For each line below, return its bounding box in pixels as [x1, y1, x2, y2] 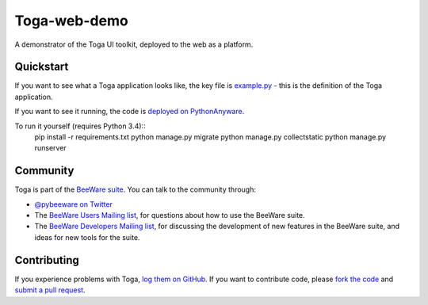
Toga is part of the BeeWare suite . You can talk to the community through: [14, 185, 257, 194]
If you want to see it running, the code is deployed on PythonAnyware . [14, 107, 245, 116]
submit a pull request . [14, 285, 86, 295]
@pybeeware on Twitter [34, 199, 113, 209]
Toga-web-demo [14, 12, 128, 29]
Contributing [14, 254, 79, 267]
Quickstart [14, 60, 69, 74]
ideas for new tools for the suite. [34, 232, 140, 242]
